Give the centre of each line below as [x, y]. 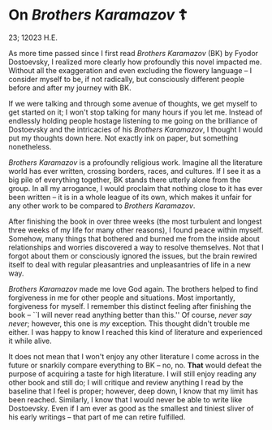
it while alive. [30, 341]
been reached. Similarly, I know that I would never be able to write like [125, 399]
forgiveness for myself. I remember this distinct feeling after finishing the [130, 306]
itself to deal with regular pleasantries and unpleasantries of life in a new [130, 264]
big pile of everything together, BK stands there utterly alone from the [125, 180]
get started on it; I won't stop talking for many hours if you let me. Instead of [136, 112]
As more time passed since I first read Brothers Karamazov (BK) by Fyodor [133, 53]
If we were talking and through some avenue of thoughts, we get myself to [133, 103]
